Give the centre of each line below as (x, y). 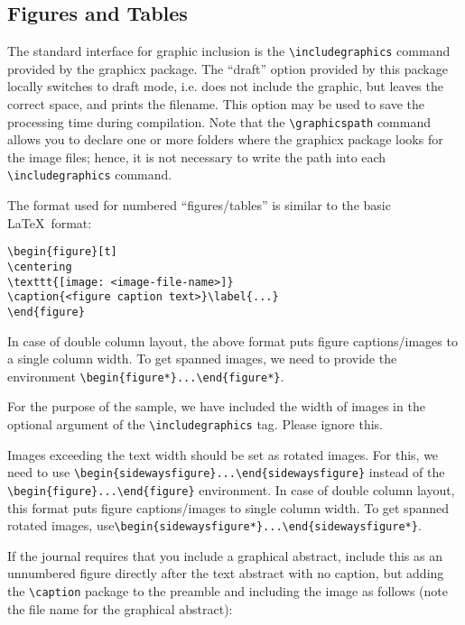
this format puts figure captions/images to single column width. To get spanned (228, 507)
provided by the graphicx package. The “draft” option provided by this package (228, 68)
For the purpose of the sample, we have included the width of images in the (216, 406)
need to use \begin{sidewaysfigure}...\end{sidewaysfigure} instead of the (226, 472)
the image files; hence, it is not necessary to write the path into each (197, 156)
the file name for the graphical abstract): (120, 608)
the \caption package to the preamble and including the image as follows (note (228, 591)
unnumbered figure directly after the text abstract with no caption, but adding (226, 573)
